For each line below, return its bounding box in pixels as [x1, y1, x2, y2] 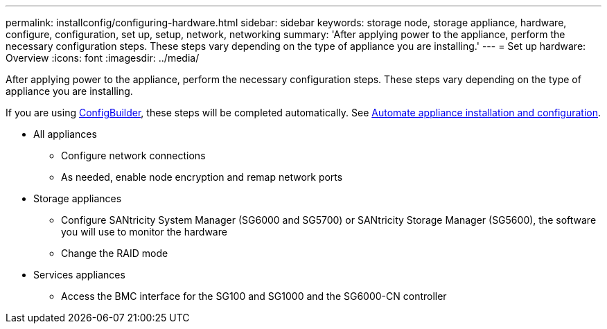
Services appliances [33, 269, 125, 281]
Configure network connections [61, 150, 206, 161]
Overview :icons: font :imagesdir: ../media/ [6, 52, 200, 64]
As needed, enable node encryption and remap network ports [61, 171, 343, 183]
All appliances [33, 128, 97, 140]
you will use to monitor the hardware [61, 226, 227, 238]
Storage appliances [33, 193, 122, 204]
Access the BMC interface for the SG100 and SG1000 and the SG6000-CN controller [61, 290, 447, 302]
